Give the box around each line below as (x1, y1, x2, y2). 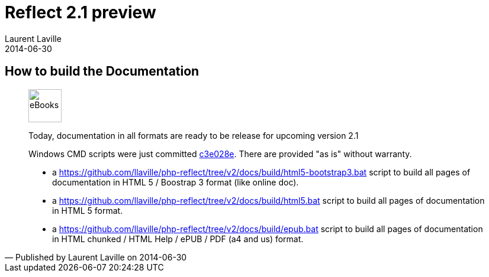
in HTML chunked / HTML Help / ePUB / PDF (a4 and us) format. (52, 233, 304, 244)
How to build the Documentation (5, 64, 200, 79)
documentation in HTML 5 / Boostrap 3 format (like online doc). (52, 177, 299, 187)
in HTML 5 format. (52, 205, 123, 216)
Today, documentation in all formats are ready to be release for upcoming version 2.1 (28, 130, 359, 141)
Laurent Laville (5, 33, 62, 44)
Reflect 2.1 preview (5, 2, 156, 22)
